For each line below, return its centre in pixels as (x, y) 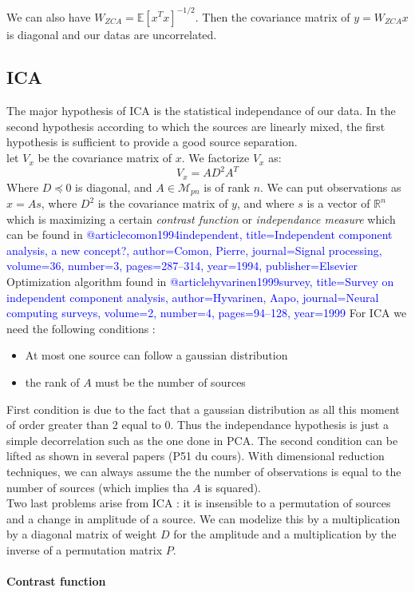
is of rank (227, 187)
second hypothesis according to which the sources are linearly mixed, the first (196, 126)
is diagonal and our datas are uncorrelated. (112, 34)
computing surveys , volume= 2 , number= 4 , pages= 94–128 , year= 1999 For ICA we (207, 313)
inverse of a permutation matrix (85, 549)
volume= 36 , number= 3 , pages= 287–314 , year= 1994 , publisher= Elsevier (182, 266)
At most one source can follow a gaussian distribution (156, 355)
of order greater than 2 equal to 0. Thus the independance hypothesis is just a (198, 425)
